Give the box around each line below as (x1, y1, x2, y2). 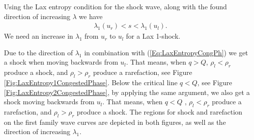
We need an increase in (4, 31, 73, 41)
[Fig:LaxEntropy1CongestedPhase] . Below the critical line (4, 77, 178, 87)
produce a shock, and (4, 67, 68, 77)
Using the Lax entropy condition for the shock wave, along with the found (4, 1, 227, 11)
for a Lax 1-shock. (126, 31, 180, 41)
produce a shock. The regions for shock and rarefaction (77, 106, 243, 117)
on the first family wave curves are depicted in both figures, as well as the (4, 117, 226, 127)
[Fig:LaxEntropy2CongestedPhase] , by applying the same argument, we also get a (4, 87, 250, 97)
